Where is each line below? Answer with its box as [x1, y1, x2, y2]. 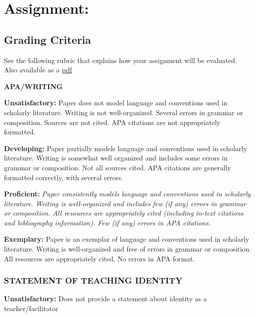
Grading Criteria [4, 32, 91, 47]
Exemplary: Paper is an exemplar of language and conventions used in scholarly [4, 234, 250, 244]
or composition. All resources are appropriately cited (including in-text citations [4, 208, 244, 218]
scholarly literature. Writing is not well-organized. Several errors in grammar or [4, 107, 243, 117]
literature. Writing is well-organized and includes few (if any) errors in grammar [4, 198, 247, 208]
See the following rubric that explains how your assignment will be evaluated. [4, 55, 237, 65]
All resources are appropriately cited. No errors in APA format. [4, 253, 195, 263]
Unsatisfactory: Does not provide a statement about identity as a [4, 293, 207, 304]
